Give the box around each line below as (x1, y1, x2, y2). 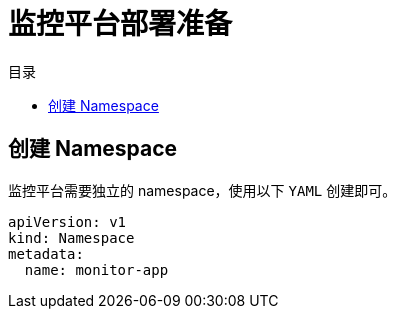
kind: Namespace (8, 229, 135, 246)
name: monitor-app (24, 261, 169, 278)
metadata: (8, 245, 84, 262)
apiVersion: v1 (8, 213, 127, 230)
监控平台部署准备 (8, 7, 233, 41)
